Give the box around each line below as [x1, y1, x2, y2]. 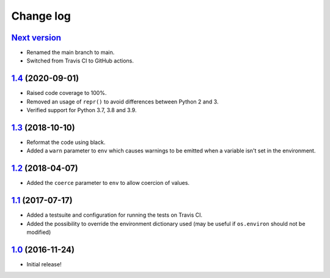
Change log [11, 9, 71, 23]
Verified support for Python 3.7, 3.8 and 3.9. [26, 107, 137, 114]
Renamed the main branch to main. [26, 49, 115, 56]
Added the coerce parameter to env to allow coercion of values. [26, 179, 189, 187]
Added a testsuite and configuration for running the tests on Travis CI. [26, 211, 203, 219]
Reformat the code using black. [26, 138, 106, 146]
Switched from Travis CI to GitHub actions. [26, 57, 134, 64]
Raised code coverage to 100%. [26, 89, 107, 97]
